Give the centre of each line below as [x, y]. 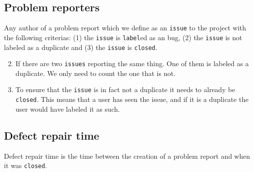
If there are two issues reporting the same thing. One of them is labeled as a [132, 63]
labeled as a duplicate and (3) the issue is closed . [81, 47]
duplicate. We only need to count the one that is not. [95, 73]
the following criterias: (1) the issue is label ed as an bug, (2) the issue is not [123, 37]
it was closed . [25, 165]
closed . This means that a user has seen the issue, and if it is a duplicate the [132, 99]
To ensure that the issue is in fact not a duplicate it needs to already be [125, 89]
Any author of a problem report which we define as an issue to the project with [125, 28]
